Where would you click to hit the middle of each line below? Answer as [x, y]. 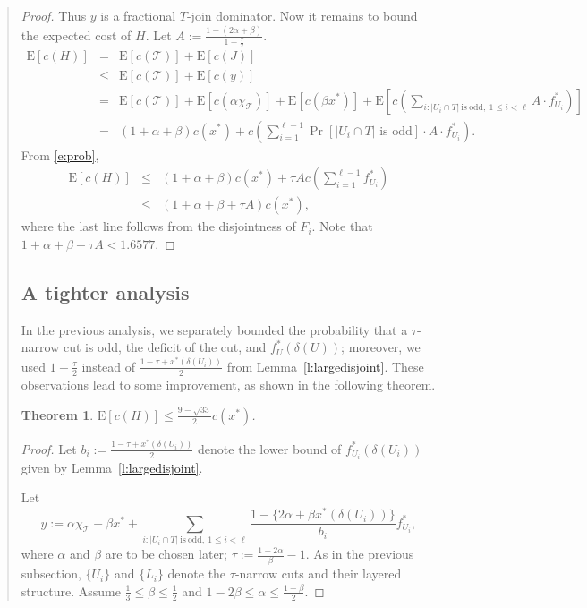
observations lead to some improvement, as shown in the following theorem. [228, 384]
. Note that [342, 226]
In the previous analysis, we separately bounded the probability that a [214, 329]
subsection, [51, 574]
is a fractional [138, 15]
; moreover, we [381, 347]
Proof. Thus [54, 15]
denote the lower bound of [270, 448]
